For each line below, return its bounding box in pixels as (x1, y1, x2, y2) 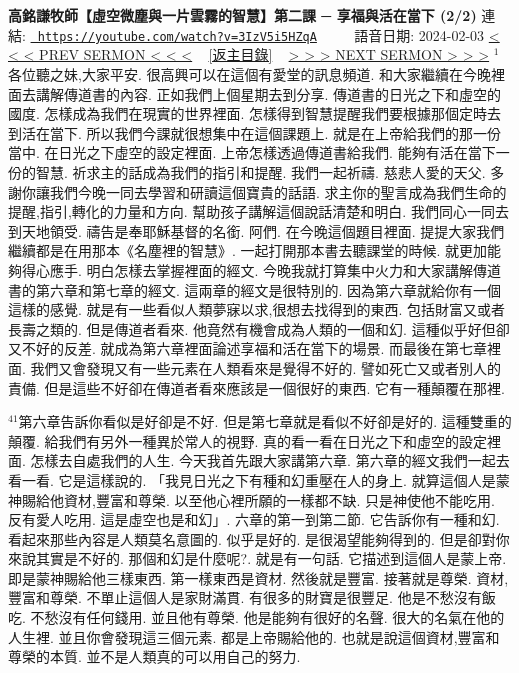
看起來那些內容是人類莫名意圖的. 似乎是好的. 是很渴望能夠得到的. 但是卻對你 (8, 528, 510, 549)
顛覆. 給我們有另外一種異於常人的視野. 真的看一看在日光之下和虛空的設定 (8, 430, 488, 451)
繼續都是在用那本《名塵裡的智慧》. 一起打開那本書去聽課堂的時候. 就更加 (8, 240, 488, 261)
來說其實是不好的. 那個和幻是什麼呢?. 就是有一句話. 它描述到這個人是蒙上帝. (8, 548, 507, 569)
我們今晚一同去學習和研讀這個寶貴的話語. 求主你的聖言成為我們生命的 (49, 181, 507, 202)
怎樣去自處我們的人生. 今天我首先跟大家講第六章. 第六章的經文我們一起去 (30, 450, 510, 471)
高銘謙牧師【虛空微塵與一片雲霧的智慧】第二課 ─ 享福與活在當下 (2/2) (8, 5, 477, 26)
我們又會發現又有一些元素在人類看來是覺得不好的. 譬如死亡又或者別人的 (30, 357, 502, 378)
